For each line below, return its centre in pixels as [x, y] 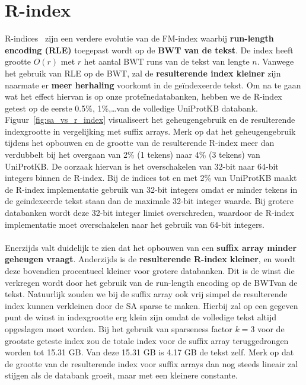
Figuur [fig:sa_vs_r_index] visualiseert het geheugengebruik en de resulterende [150, 120]
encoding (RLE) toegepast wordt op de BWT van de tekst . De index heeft [149, 50]
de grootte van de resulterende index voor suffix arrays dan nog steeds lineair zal [152, 363]
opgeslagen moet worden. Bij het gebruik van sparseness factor [119, 328]
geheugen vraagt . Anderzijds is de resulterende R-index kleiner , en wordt [150, 259]
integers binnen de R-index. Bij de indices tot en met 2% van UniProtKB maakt [151, 178]
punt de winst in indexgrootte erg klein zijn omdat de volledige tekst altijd [141, 317]
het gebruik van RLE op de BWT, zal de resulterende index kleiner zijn [143, 73]
